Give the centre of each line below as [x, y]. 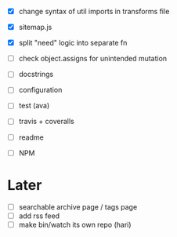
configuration [40, 90]
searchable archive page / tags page [78, 206]
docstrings [36, 75]
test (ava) [34, 106]
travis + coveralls [47, 122]
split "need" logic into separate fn [73, 43]
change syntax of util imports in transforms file [94, 11]
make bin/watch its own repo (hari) [75, 224]
